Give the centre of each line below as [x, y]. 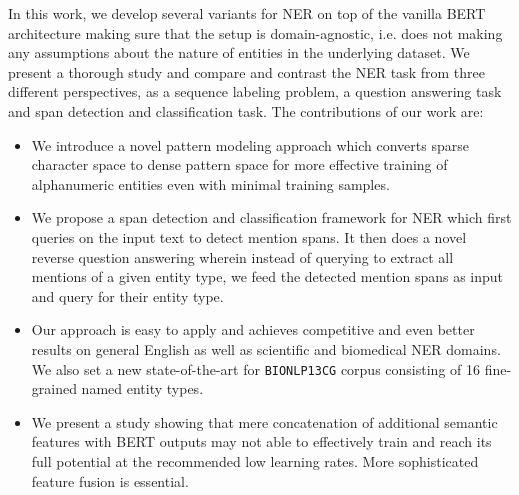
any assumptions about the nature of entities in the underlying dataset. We [239, 52]
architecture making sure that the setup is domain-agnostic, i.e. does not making [255, 32]
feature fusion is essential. [110, 480]
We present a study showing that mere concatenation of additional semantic [264, 421]
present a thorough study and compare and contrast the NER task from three [246, 71]
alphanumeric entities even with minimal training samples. [210, 183]
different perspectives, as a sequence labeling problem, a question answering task [255, 91]
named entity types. [142, 388]
